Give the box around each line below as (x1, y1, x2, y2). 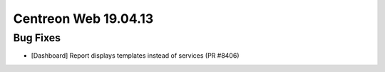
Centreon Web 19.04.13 (13, 11, 154, 26)
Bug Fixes (13, 31, 61, 44)
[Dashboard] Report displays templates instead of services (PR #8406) (31, 51, 240, 60)
